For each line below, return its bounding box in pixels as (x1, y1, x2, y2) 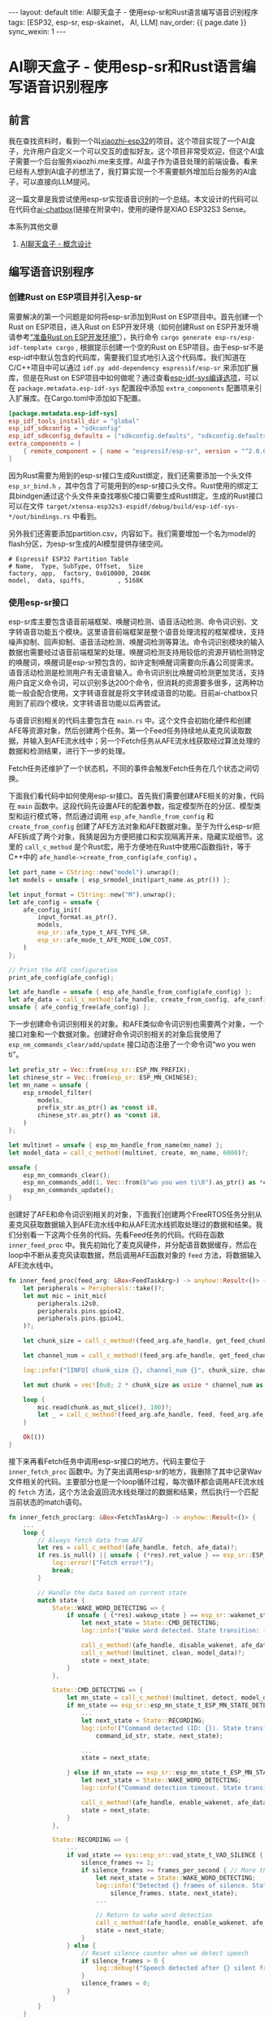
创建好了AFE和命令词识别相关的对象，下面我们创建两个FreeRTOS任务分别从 (8, 1210, 262, 1220)
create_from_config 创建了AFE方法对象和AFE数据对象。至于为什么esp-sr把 (8, 821, 260, 832)
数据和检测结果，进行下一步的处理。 (8, 746, 130, 756)
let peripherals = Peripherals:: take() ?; (23, 1284, 165, 1292)
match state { (37, 1596, 85, 1604)
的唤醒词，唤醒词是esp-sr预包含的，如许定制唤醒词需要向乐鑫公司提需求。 (8, 657, 258, 667)
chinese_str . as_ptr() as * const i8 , (37, 1111, 162, 1119)
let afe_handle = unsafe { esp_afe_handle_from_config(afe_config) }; (8, 988, 253, 996)
